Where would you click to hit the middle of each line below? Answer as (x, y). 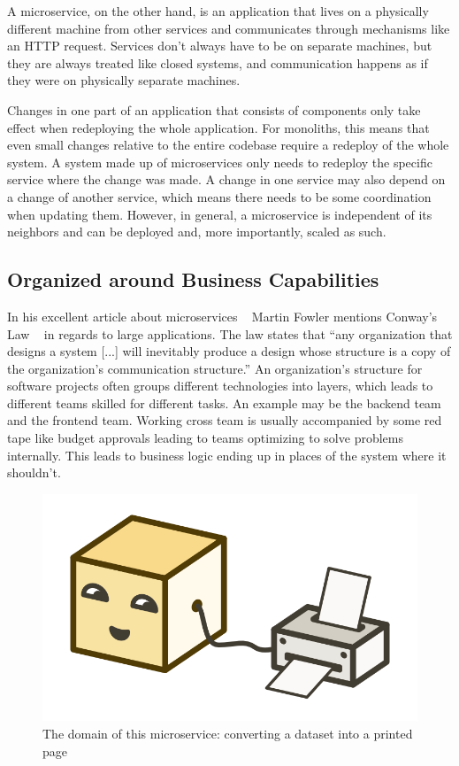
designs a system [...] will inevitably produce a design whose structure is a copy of (229, 351)
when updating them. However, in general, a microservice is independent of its (220, 214)
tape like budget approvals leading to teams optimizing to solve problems (205, 438)
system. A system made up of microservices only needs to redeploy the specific (220, 162)
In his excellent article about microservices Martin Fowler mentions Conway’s (222, 316)
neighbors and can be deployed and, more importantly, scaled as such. (197, 232)
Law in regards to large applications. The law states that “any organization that (230, 333)
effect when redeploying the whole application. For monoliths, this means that (218, 127)
